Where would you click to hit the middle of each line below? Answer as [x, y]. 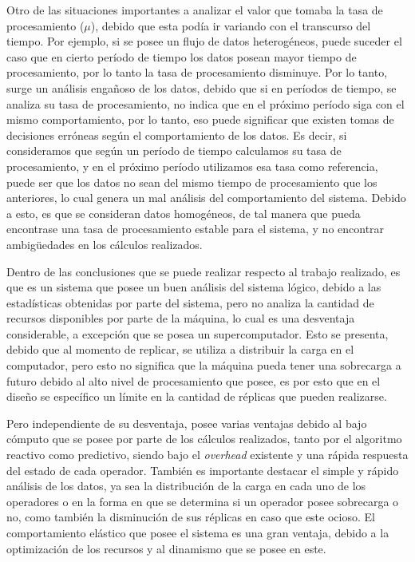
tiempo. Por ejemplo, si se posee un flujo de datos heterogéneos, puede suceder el [204, 41]
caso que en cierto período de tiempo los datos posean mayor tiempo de [182, 56]
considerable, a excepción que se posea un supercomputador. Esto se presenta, [198, 333]
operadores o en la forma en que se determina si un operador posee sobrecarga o [203, 501]
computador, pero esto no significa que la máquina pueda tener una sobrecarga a [204, 365]
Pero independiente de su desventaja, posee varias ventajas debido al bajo [187, 423]
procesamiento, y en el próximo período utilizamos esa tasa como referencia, [192, 166]
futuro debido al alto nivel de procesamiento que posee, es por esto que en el [194, 380]
